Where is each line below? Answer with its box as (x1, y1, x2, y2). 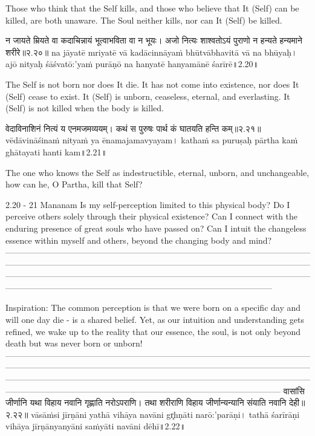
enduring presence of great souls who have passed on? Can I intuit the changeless (5, 221, 307, 234)
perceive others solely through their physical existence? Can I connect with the (5, 210, 298, 223)
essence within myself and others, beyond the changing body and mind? (5, 233, 272, 246)
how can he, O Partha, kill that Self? (5, 178, 143, 190)
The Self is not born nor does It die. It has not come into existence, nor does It (5, 77, 299, 90)
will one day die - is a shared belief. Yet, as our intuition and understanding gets (5, 313, 305, 326)
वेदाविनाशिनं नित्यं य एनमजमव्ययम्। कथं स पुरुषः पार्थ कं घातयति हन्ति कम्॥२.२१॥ (5, 122, 261, 134)
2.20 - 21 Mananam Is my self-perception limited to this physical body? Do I (5, 198, 290, 210)
